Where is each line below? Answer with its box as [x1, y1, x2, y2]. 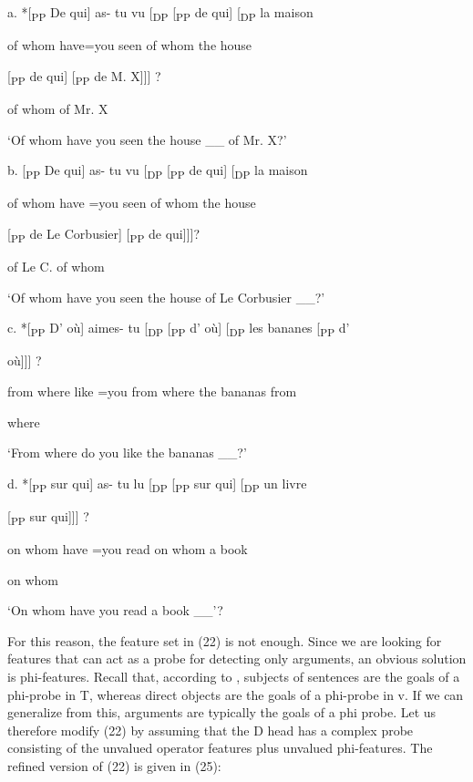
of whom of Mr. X [7, 99, 108, 118]
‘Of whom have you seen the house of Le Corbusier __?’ [7, 287, 325, 306]
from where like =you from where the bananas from [7, 381, 297, 400]
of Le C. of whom [7, 257, 105, 276]
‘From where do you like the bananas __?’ [7, 443, 247, 462]
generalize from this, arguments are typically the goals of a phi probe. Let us [7, 703, 437, 722]
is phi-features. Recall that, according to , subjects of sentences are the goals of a [7, 666, 460, 685]
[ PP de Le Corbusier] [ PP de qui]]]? [7, 223, 201, 245]
